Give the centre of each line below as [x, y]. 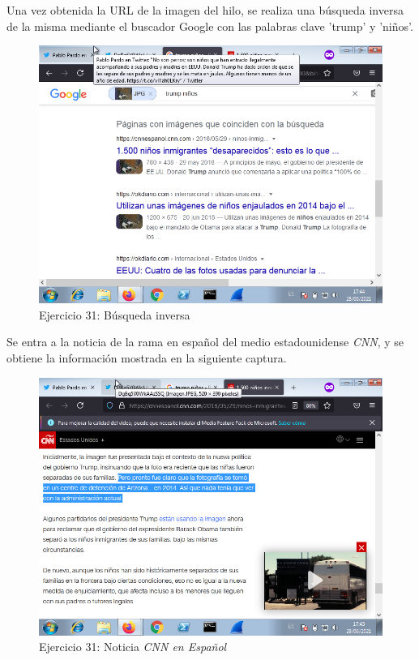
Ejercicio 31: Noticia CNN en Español [133, 647]
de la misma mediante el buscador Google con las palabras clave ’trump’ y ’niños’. [210, 26]
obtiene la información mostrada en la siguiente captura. [147, 357]
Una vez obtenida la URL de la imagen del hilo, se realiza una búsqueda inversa [205, 10]
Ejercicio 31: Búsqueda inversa [115, 314]
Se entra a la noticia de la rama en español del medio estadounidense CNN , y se [205, 342]
